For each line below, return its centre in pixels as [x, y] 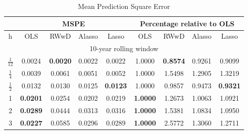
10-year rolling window [124, 48]
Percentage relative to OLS [187, 23]
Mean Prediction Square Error [124, 6]
